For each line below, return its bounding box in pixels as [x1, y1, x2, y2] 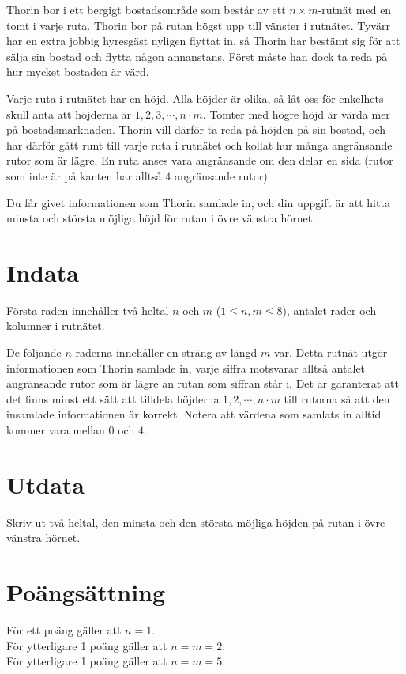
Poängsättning [6, 576, 166, 608]
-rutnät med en [318, 2, 392, 17]
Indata [6, 256, 79, 288]
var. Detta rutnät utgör [273, 344, 388, 361]
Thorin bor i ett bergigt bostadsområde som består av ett [6, 2, 286, 17]
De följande [6, 344, 62, 361]
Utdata [6, 468, 85, 500]
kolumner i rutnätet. [6, 317, 105, 334]
